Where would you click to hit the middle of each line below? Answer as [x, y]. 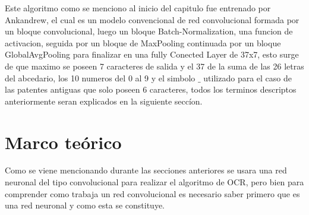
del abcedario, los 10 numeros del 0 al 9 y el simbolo [100, 78]
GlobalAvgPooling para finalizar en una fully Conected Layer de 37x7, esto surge [152, 54]
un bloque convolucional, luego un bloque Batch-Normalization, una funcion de [149, 31]
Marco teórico [63, 142]
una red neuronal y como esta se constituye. [85, 205]
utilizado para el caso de [247, 78]
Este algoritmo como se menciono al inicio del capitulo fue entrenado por [138, 8]
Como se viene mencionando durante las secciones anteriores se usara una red [146, 170]
